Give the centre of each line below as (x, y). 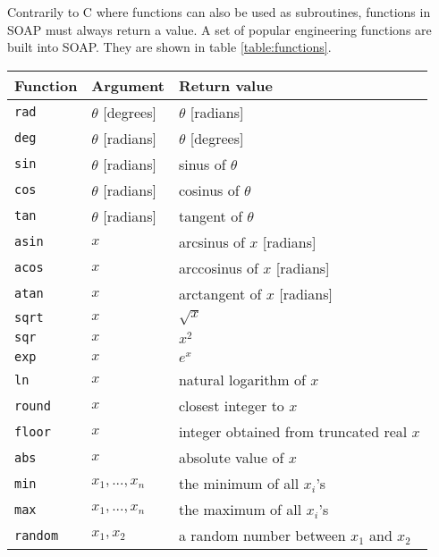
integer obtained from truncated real (293, 432)
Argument (128, 85)
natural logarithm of (242, 380)
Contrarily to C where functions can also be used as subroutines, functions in (219, 12)
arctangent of (220, 293)
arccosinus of (219, 267)
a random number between (262, 536)
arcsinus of (211, 241)
